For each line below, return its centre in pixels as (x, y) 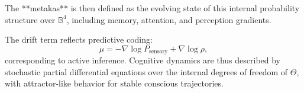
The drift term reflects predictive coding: (79, 39)
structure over (30, 19)
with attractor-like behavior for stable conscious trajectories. (114, 83)
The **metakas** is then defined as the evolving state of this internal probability (152, 8)
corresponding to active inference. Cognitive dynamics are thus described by (143, 60)
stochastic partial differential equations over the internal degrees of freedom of (146, 71)
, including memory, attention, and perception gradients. (169, 19)
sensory (159, 52)
